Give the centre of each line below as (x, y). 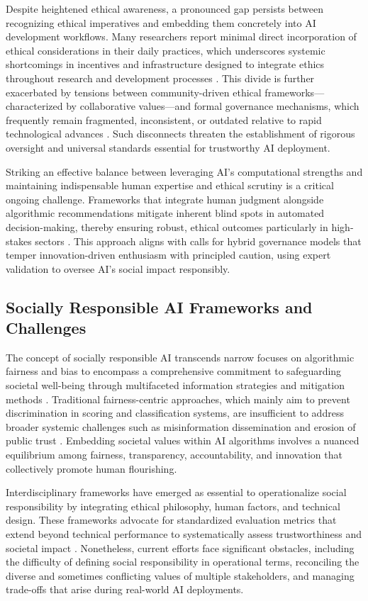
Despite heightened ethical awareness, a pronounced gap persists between (165, 9)
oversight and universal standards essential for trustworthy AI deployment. (168, 147)
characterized (34, 106)
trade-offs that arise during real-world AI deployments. (125, 589)
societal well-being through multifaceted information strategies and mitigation (175, 385)
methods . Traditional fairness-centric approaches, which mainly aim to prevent (178, 399)
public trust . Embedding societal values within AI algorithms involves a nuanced (183, 440)
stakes (19, 241)
